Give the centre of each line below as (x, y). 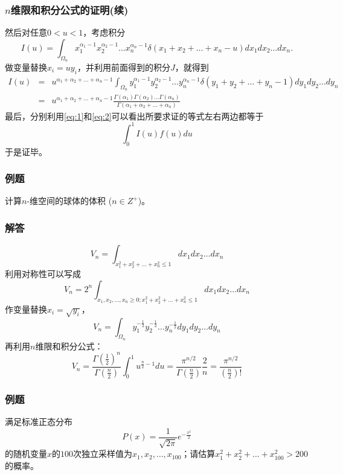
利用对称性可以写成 (43, 274)
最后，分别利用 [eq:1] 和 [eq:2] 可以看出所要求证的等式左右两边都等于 (134, 116)
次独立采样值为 (103, 454)
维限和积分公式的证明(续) (69, 9)
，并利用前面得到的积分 (123, 67)
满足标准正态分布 (39, 422)
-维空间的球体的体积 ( (69, 201)
